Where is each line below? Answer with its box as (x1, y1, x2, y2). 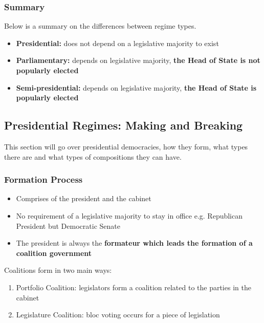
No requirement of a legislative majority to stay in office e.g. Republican (16, 210, 243, 221)
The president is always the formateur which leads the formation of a (16, 238, 253, 248)
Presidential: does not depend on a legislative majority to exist (16, 37, 219, 48)
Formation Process (4, 173, 83, 186)
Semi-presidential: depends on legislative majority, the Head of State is (16, 82, 257, 93)
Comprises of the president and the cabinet (16, 193, 151, 204)
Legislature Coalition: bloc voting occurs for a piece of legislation (16, 309, 220, 320)
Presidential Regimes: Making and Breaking (4, 117, 243, 133)
